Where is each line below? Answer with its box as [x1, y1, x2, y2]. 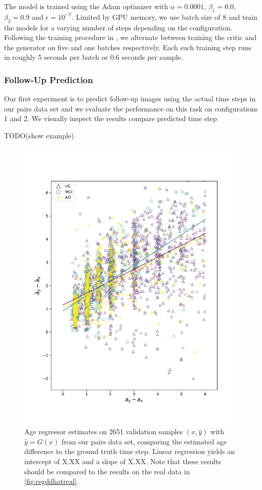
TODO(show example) [4, 130, 74, 140]
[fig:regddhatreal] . [24, 476, 79, 486]
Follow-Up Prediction [4, 73, 93, 86]
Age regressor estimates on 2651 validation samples [24, 426, 183, 437]
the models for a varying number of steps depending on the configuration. [4, 22, 233, 32]
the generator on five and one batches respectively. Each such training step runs [4, 42, 252, 52]
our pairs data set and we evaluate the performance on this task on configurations [4, 103, 258, 114]
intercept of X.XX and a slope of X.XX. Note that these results [24, 456, 221, 467]
